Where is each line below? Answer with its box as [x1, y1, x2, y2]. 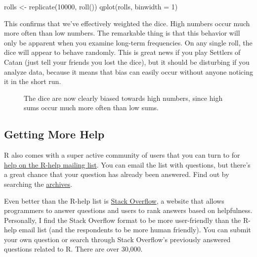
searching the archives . [4, 178, 72, 189]
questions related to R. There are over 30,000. [4, 244, 143, 254]
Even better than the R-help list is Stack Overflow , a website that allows [4, 195, 224, 206]
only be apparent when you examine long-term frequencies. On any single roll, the [4, 37, 253, 47]
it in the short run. [4, 76, 61, 86]
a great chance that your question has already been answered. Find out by [4, 169, 229, 179]
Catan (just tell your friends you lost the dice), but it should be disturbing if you [4, 56, 250, 67]
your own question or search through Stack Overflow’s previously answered [4, 234, 231, 244]
